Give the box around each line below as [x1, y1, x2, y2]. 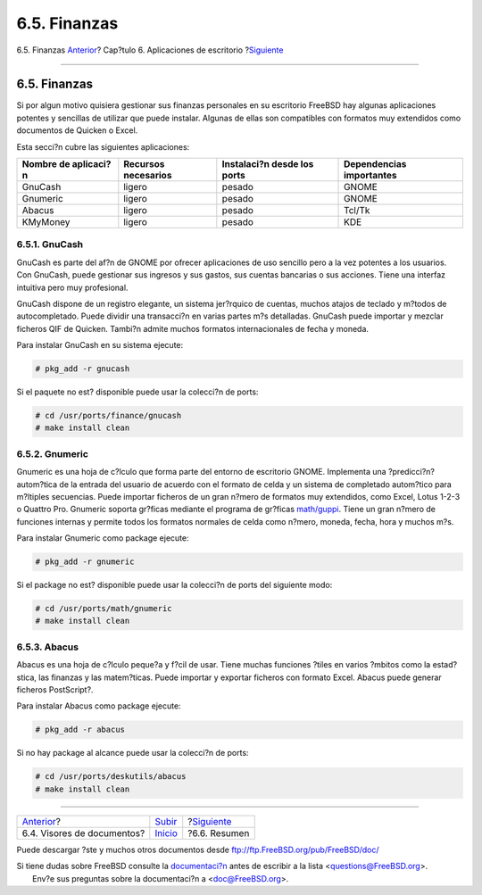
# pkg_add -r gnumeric [35, 557, 135, 567]
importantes [344, 170, 397, 182]
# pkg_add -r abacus [35, 725, 125, 735]
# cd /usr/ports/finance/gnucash [35, 410, 182, 421]
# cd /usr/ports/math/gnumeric [35, 603, 173, 614]
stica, [16, 672, 37, 683]
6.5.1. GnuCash [16, 238, 84, 251]
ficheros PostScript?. [16, 684, 94, 695]
